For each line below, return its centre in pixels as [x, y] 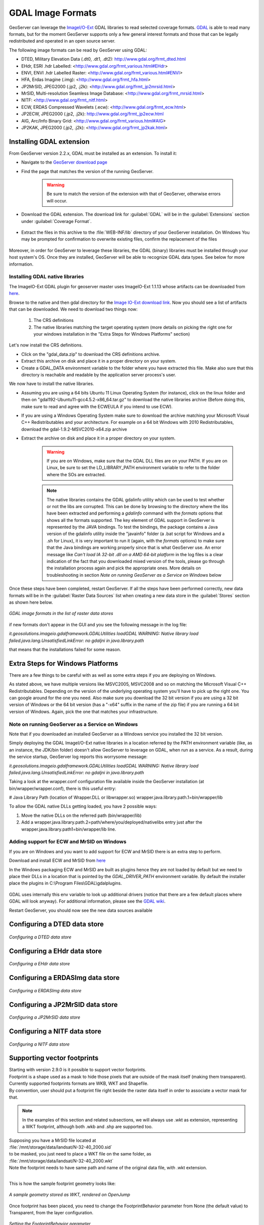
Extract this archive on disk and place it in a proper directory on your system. [99, 361]
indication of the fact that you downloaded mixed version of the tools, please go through [136, 562]
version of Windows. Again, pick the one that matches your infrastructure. [84, 711]
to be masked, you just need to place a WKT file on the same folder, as [80, 1154]
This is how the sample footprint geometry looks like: [62, 1183]
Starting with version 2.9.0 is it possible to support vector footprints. [78, 1070]
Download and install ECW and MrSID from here [57, 860]
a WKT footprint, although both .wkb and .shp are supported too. [88, 1127]
